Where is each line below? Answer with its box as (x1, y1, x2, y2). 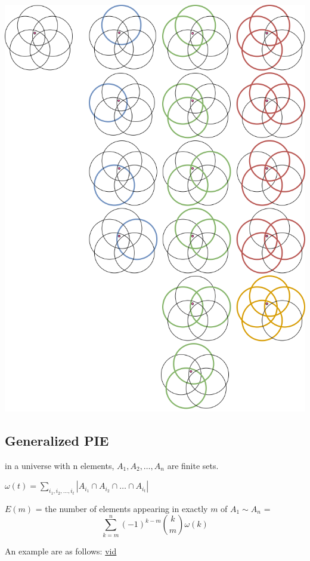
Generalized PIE (5, 431, 109, 449)
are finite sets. (167, 459, 219, 471)
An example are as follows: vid (5, 544, 117, 557)
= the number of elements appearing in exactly (35, 502, 208, 514)
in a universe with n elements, (5, 459, 114, 471)
